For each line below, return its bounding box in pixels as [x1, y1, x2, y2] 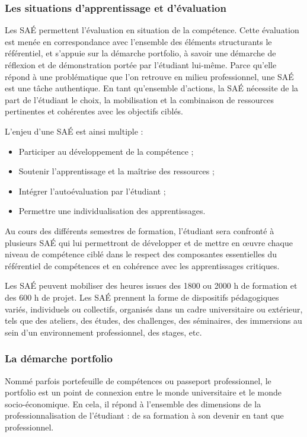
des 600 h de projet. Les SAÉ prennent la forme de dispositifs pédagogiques [5, 291, 279, 303]
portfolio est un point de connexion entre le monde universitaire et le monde [5, 386, 282, 398]
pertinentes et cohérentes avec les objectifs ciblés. [5, 105, 184, 117]
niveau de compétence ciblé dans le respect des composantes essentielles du [5, 248, 277, 260]
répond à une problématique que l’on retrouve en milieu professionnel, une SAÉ [5, 70, 294, 82]
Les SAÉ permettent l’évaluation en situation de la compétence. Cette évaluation [5, 24, 299, 36]
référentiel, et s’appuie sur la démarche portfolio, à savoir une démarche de [5, 47, 276, 59]
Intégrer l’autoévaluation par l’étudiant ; [18, 184, 166, 197]
